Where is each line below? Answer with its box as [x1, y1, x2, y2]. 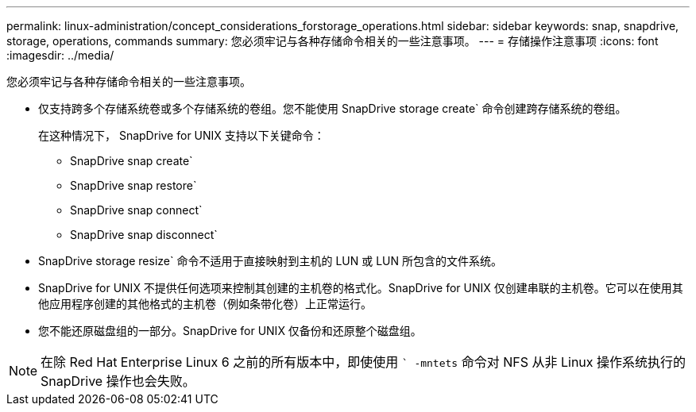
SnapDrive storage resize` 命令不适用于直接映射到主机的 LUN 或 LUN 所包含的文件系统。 [38, 254, 502, 268]
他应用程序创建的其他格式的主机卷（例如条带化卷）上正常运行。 [38, 297, 372, 310]
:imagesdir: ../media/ [6, 48, 114, 62]
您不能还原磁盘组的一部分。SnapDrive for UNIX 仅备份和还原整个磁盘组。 [38, 324, 422, 337]
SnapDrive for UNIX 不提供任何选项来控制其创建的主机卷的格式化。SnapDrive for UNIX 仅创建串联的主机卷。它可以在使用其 [38, 281, 683, 295]
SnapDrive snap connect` [70, 203, 203, 217]
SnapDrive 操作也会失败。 [41, 373, 195, 389]
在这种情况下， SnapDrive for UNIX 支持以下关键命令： [38, 129, 325, 142]
